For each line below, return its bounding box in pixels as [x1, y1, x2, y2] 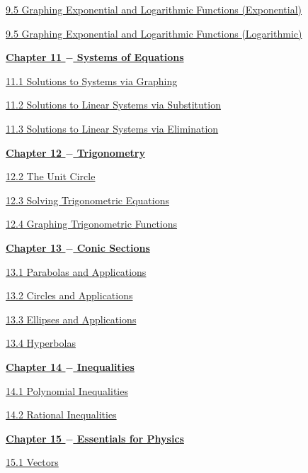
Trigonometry [76, 145, 145, 160]
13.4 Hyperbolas [6, 335, 76, 350]
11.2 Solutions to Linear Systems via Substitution [6, 97, 221, 112]
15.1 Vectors [6, 455, 59, 469]
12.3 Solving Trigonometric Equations [6, 192, 169, 207]
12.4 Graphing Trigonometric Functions [6, 216, 178, 231]
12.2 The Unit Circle [6, 169, 96, 184]
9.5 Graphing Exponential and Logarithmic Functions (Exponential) [6, 2, 302, 16]
